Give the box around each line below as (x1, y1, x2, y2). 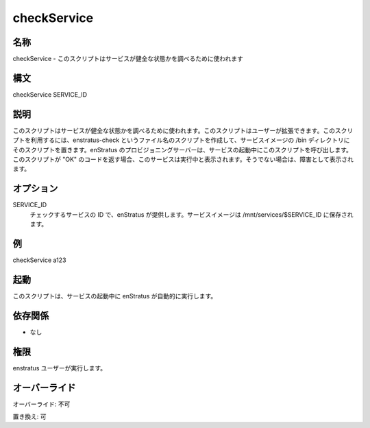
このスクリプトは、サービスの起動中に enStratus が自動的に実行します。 (12, 292, 217, 300)
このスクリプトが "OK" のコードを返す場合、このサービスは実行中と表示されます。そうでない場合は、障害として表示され (12, 155, 354, 164)
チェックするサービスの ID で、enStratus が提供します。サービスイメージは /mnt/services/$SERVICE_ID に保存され (29, 210, 354, 219)
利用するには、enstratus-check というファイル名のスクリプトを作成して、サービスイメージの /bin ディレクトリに (30, 136, 350, 144)
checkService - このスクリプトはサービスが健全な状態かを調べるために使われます (12, 55, 243, 63)
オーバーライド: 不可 (12, 400, 71, 408)
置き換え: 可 (12, 412, 47, 421)
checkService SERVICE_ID (12, 90, 88, 99)
